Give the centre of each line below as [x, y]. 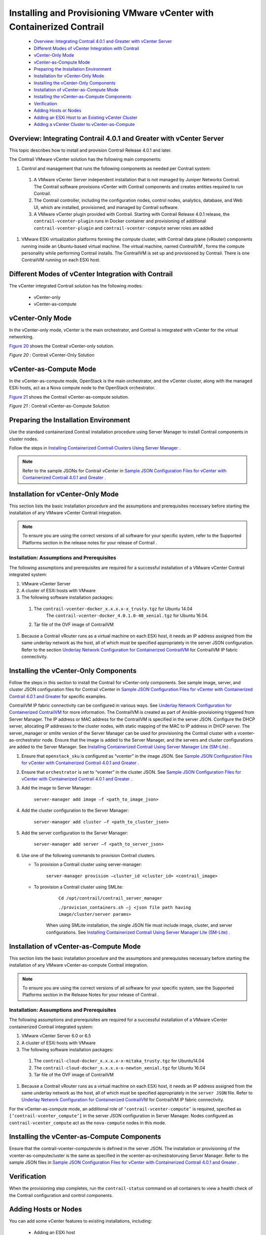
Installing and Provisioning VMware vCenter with [111, 13]
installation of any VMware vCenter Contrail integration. [66, 513]
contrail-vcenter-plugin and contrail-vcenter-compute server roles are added [123, 228]
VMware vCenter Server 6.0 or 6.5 [56, 1036]
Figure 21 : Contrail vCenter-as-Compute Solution [59, 406]
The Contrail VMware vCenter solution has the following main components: [85, 159]
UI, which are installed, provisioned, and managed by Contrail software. [106, 207]
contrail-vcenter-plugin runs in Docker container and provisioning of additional [120, 221]
